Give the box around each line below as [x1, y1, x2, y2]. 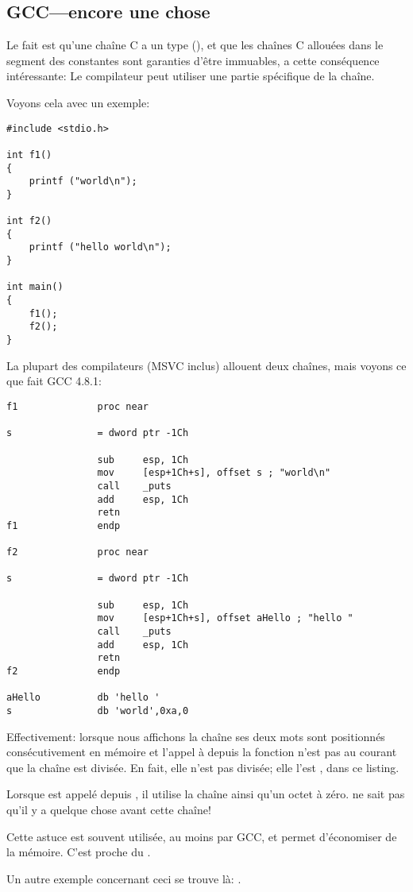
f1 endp [6, 519, 121, 531]
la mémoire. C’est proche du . [6, 844, 151, 860]
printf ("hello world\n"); [29, 241, 172, 253]
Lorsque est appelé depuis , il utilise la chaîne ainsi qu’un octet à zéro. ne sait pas [6, 786, 405, 802]
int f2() [6, 215, 52, 227]
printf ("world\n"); [29, 176, 137, 187]
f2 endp [6, 666, 121, 678]
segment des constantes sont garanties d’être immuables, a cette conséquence [6, 52, 380, 68]
